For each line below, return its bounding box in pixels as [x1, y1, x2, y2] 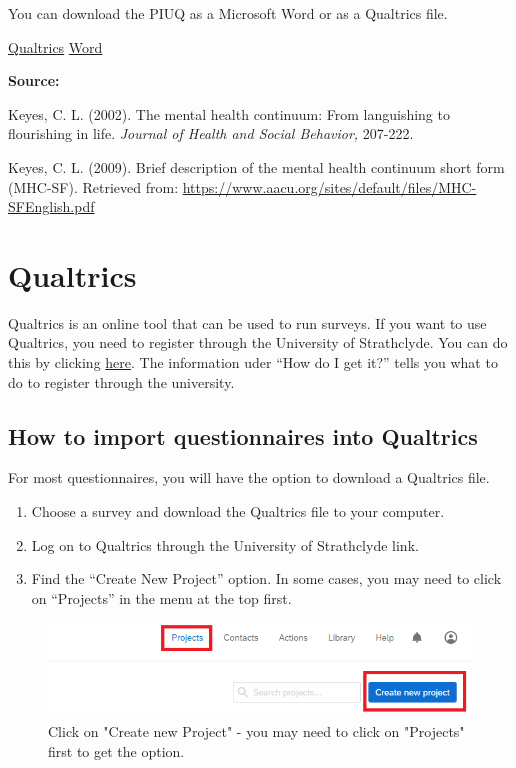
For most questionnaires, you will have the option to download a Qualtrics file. [8, 467, 490, 488]
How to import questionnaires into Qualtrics [8, 420, 478, 451]
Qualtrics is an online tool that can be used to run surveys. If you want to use [8, 312, 487, 333]
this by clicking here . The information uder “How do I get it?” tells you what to [8, 352, 498, 373]
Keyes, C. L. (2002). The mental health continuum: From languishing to [8, 103, 450, 124]
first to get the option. [48, 740, 185, 761]
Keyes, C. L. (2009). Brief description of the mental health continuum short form [8, 156, 505, 177]
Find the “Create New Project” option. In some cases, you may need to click [31, 568, 502, 589]
